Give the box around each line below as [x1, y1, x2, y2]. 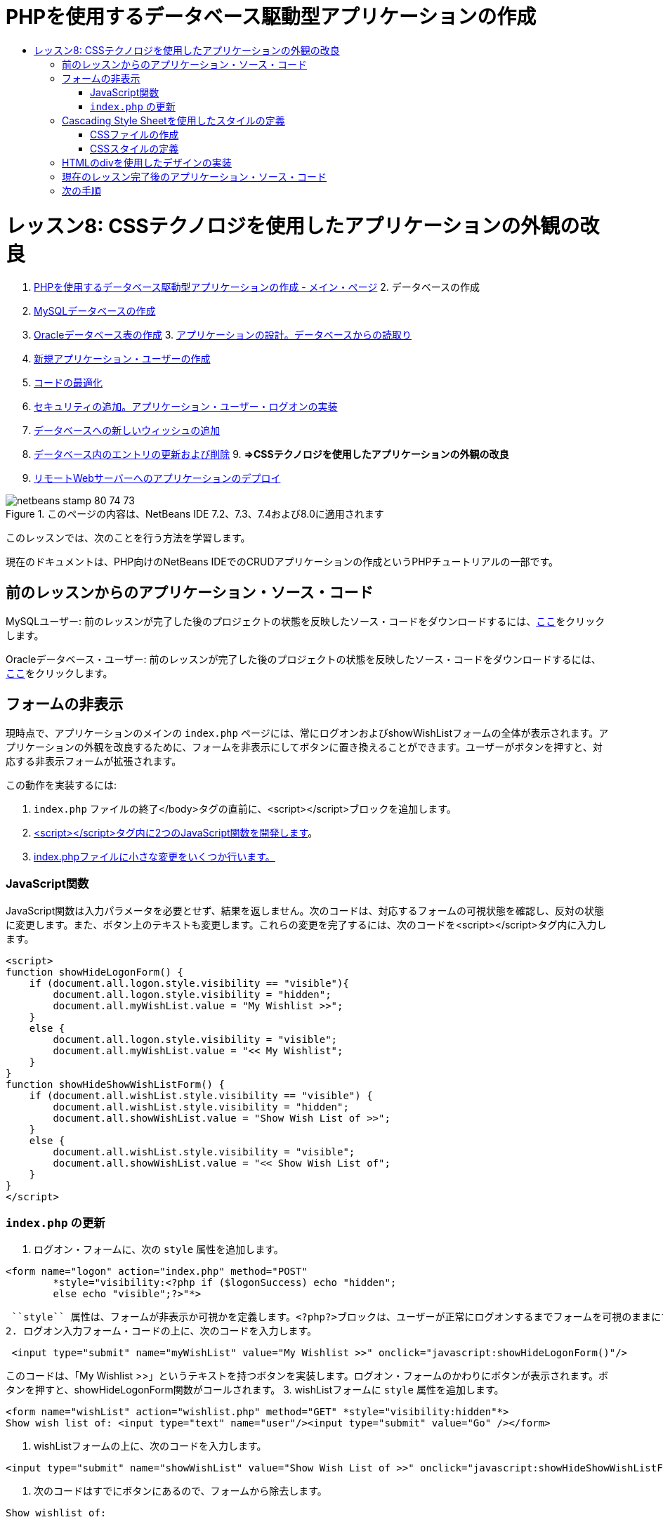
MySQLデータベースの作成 [34, 305, 156, 317]
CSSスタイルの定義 [90, 142, 179, 155]
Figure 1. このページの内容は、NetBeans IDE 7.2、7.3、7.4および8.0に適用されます [6, 508, 384, 520]
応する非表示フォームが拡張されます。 [6, 754, 182, 767]
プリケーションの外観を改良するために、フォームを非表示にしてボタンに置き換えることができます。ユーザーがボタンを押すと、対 [6, 740, 603, 753]
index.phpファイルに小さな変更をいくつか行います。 [34, 850, 275, 862]
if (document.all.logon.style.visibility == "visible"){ [29, 977, 349, 989]
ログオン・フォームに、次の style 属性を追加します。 [34, 1243, 284, 1256]
